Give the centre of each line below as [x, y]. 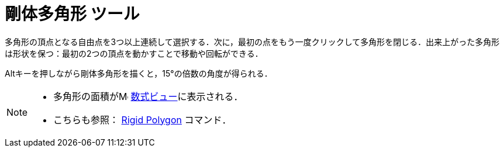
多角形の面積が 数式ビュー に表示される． [148, 96]
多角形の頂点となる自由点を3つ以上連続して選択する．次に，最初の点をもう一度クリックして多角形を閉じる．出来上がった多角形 [252, 42]
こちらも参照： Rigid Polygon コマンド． [142, 120]
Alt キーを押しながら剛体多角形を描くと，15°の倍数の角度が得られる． [139, 73]
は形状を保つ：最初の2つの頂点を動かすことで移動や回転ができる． [134, 53]
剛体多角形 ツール [72, 14]
